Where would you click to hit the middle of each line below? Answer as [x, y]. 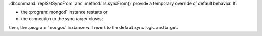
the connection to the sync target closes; [62, 18]
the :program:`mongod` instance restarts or [64, 12]
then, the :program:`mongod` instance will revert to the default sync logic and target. [93, 27]
